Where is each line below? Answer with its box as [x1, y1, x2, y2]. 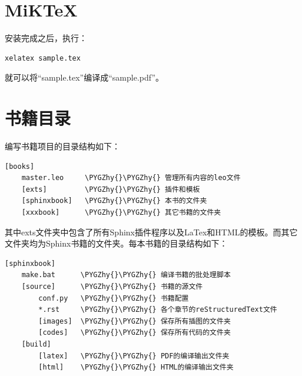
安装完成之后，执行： [5, 32, 87, 44]
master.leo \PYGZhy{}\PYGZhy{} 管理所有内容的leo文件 [21, 174, 241, 182]
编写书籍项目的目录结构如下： [5, 140, 120, 152]
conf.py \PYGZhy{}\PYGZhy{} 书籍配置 [38, 294, 189, 302]
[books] [5, 162, 35, 171]
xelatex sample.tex [5, 54, 81, 62]
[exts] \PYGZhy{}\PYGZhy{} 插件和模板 [21, 185, 200, 194]
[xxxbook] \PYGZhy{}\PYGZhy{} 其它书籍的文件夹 [21, 208, 221, 217]
